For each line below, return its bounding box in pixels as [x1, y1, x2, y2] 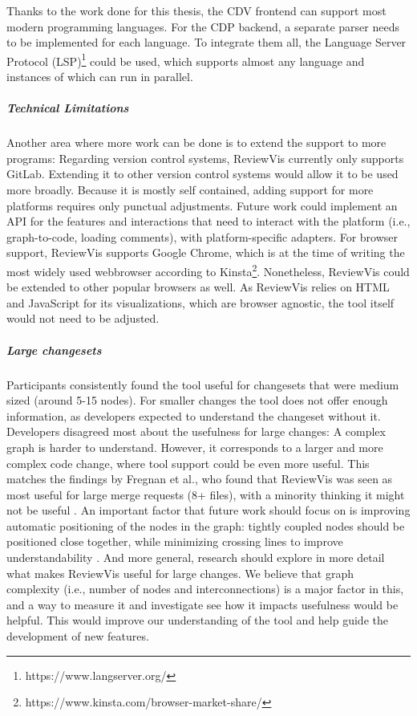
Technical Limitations [6, 100, 129, 116]
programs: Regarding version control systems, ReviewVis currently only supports [6, 149, 404, 166]
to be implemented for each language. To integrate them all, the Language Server [6, 34, 407, 51]
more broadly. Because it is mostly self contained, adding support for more [6, 181, 374, 197]
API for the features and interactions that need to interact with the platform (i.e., [6, 213, 411, 230]
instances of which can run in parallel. [6, 68, 193, 85]
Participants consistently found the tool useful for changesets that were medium [6, 376, 399, 393]
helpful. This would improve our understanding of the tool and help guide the [6, 612, 388, 629]
